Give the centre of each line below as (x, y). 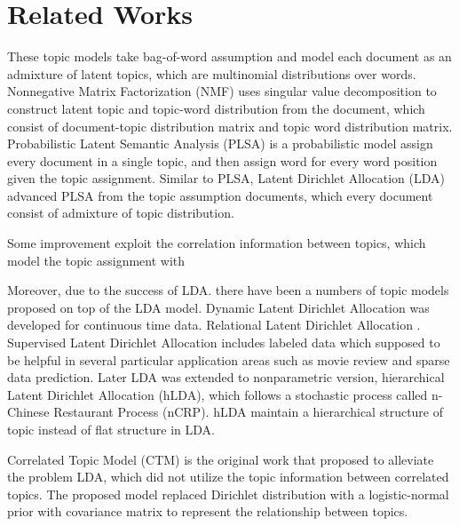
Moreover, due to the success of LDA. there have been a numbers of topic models (228, 290)
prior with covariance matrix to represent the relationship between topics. (208, 511)
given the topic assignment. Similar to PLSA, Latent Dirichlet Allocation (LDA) (226, 178)
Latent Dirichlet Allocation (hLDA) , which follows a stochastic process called (218, 394)
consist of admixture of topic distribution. (121, 213)
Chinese (28, 412)
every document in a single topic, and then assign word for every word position (222, 160)
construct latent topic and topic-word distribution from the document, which (216, 108)
